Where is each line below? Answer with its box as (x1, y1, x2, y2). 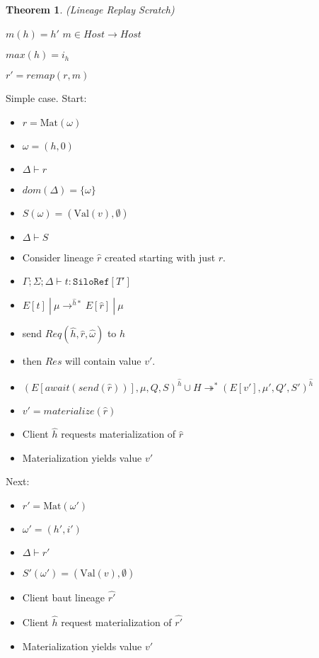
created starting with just (104, 249, 216, 264)
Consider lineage (22, 249, 94, 264)
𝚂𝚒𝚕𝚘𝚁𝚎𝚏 (73, 277, 110, 288)
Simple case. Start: (6, 91, 87, 106)
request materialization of (61, 615, 172, 630)
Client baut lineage (22, 590, 105, 605)
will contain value (65, 353, 141, 368)
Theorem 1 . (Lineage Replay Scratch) (6, 2, 175, 16)
